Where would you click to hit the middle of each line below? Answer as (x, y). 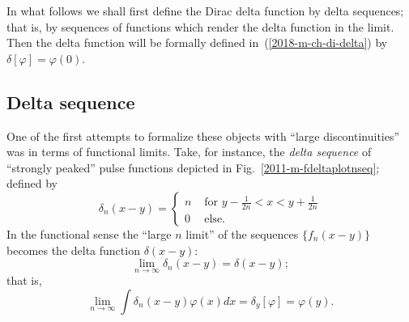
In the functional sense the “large (89, 233)
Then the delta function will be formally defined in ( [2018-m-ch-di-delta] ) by (197, 42)
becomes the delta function (73, 250)
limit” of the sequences (242, 233)
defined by (32, 183)
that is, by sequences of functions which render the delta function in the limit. (200, 26)
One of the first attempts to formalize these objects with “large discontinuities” (203, 136)
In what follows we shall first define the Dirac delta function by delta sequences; (205, 11)
